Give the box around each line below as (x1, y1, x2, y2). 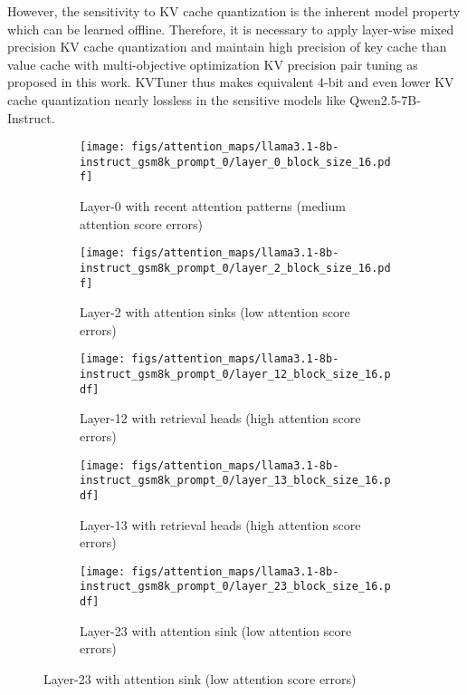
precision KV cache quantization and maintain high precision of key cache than (7, 37, 447, 56)
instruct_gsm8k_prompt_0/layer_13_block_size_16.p (80, 474, 391, 487)
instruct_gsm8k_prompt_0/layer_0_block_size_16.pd (80, 155, 391, 169)
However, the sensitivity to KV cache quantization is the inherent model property (7, 2, 461, 20)
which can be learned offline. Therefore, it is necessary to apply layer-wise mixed (7, 19, 454, 38)
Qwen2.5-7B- (349, 90, 421, 109)
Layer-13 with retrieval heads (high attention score (80, 515, 361, 534)
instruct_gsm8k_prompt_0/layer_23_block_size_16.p (80, 580, 391, 594)
